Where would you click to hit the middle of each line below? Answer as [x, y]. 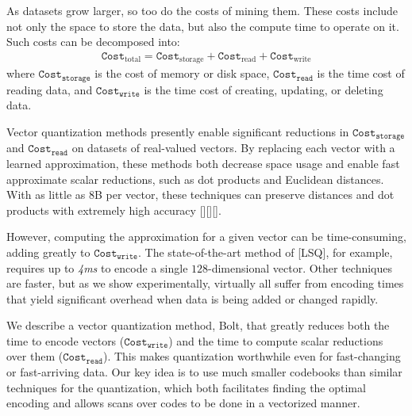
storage [192, 60]
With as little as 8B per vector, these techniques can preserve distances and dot [200, 195]
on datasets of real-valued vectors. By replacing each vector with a [233, 148]
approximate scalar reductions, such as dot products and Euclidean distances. [195, 179]
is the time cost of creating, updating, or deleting [264, 89]
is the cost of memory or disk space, [182, 73]
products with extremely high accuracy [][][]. [114, 210]
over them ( [35, 356]
